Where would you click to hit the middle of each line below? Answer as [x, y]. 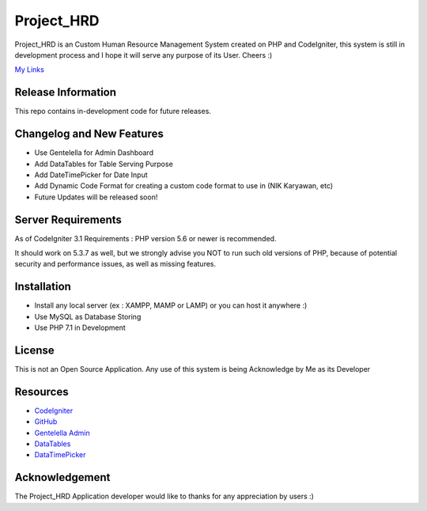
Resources [42, 392]
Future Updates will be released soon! [96, 197]
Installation [43, 287]
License [34, 350]
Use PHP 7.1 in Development [80, 327]
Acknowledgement [62, 477]
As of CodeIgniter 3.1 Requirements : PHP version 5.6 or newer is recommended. [145, 238]
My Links [30, 70]
